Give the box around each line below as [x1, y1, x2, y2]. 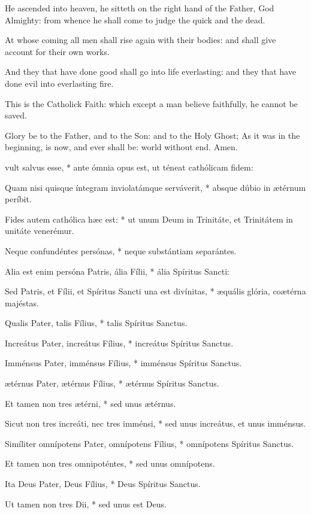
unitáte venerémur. [5, 224, 74, 237]
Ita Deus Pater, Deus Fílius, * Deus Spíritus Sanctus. [5, 477, 201, 490]
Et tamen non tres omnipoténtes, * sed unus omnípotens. [5, 457, 215, 470]
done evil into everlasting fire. [5, 77, 114, 89]
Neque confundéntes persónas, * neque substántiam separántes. [5, 244, 237, 257]
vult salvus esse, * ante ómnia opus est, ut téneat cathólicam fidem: [5, 160, 253, 173]
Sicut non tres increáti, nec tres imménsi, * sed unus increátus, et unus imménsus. [5, 417, 306, 430]
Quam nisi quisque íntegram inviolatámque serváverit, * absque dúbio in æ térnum [5, 181, 306, 193]
